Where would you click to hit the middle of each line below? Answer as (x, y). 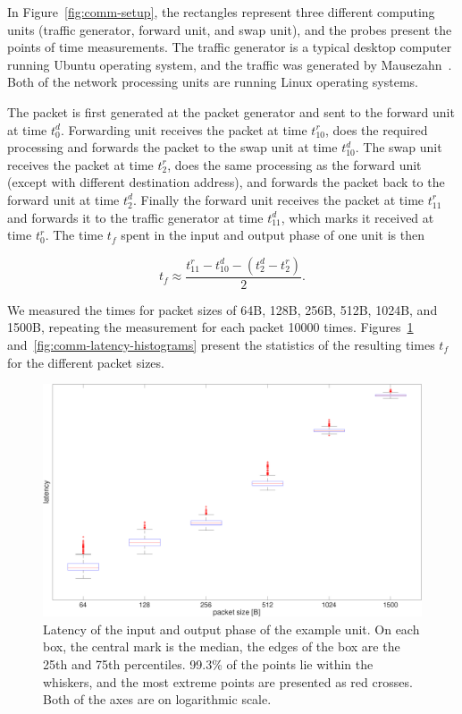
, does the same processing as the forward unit (294, 164)
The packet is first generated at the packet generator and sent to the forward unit (231, 111)
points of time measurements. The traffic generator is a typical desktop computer (230, 47)
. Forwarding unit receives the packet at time (184, 129)
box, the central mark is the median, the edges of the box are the (222, 646)
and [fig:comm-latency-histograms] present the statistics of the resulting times (221, 344)
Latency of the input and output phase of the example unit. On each (231, 629)
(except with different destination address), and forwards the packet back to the (226, 182)
